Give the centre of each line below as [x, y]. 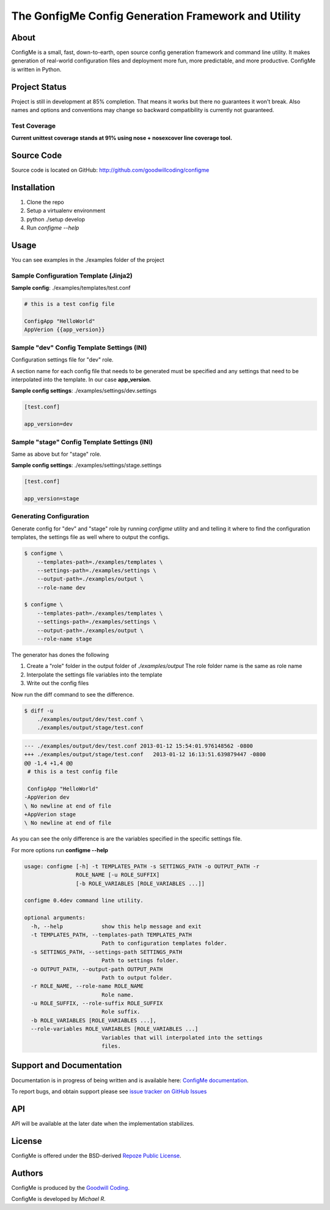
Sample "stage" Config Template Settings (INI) [82, 442]
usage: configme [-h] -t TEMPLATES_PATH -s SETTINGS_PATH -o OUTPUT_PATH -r [142, 866]
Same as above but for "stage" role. [56, 454]
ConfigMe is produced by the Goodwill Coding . [70, 1187]
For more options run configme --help [60, 850]
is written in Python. [36, 69]
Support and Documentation [67, 1065]
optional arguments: [55, 918]
